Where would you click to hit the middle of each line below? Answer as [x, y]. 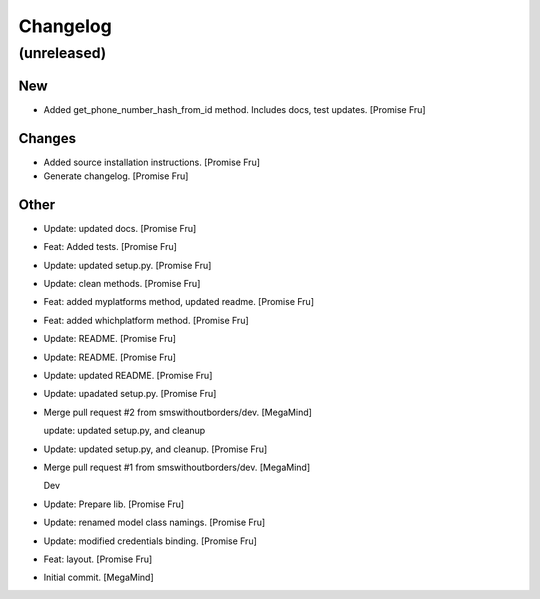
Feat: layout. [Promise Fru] [98, 559]
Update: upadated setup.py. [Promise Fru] [130, 394]
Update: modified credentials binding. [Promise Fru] [150, 541]
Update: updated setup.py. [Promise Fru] [127, 265]
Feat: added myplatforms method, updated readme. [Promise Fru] [179, 302]
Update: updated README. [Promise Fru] [128, 376]
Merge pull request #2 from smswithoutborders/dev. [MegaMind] [177, 412]
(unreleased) [62, 53]
